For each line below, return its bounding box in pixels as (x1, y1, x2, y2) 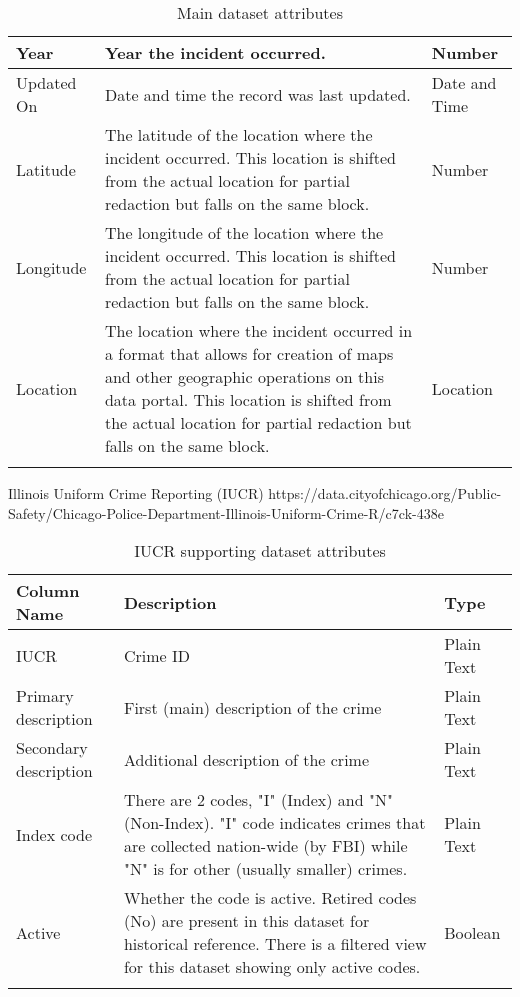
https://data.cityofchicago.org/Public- (268, 483, 502, 503)
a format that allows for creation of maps (104, 342, 394, 365)
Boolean (444, 920, 501, 944)
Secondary (16, 736, 88, 760)
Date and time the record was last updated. (104, 82, 411, 106)
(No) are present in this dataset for (123, 909, 370, 933)
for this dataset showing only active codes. (123, 955, 421, 979)
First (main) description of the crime (123, 695, 382, 719)
